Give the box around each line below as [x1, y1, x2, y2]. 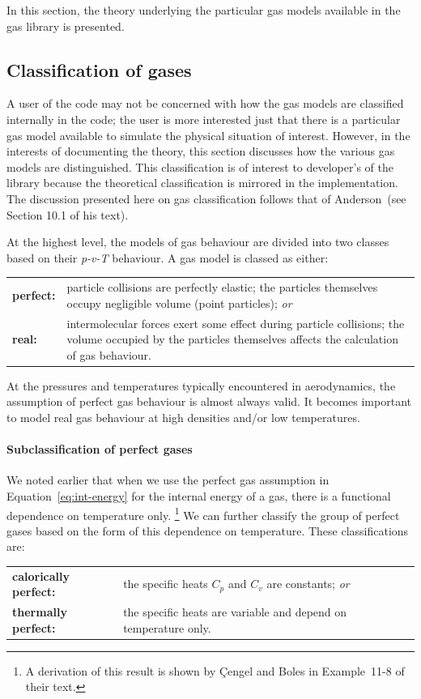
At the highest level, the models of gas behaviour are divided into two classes [6, 233, 389, 250]
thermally [12, 603, 67, 620]
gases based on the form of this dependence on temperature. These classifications [6, 522, 409, 539]
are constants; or [266, 575, 350, 592]
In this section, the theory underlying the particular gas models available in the [6, 2, 401, 18]
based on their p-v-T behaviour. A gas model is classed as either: [6, 249, 329, 266]
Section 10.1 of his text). [6, 206, 129, 223]
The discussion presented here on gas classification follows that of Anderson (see [6, 190, 406, 207]
